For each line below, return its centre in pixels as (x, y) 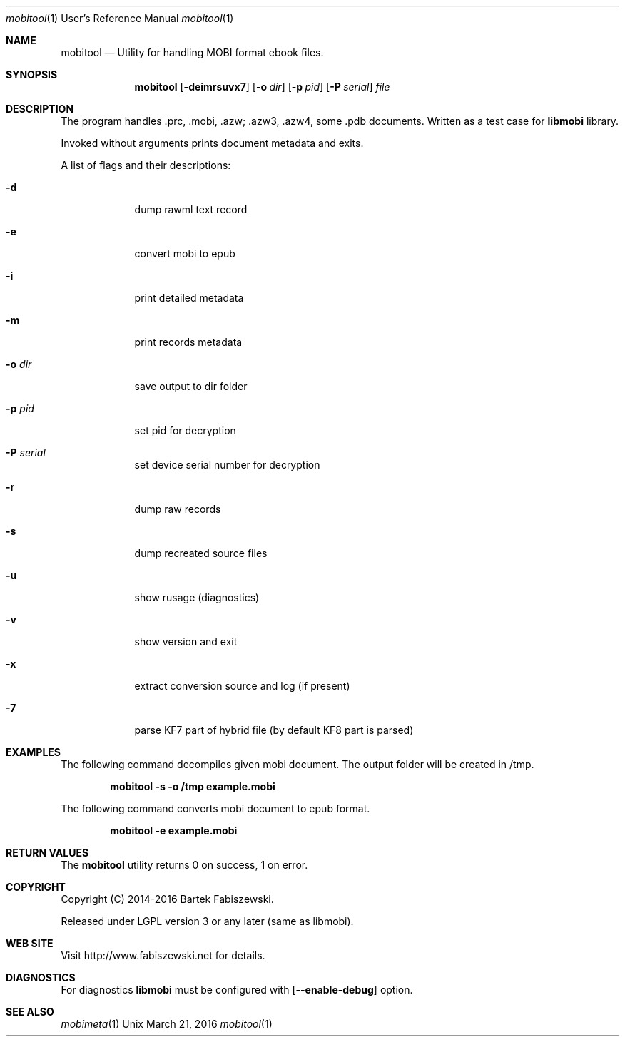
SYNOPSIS (32, 75)
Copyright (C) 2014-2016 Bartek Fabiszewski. (167, 899)
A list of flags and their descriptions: (146, 165)
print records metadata (188, 342)
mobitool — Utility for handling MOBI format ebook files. (192, 52)
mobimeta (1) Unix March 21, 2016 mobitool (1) (167, 1024)
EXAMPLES (33, 752)
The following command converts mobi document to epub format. (215, 808)
